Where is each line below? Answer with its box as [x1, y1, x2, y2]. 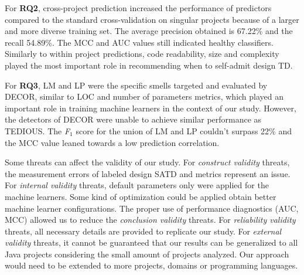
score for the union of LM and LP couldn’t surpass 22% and [76, 124, 292, 137]
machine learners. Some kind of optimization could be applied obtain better [5, 190, 276, 202]
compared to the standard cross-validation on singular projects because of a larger [5, 13, 299, 25]
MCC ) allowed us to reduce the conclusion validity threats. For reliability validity [5, 213, 296, 226]
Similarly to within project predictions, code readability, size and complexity [5, 47, 279, 60]
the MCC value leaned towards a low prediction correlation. [5, 136, 220, 148]
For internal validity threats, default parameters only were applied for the [5, 179, 269, 191]
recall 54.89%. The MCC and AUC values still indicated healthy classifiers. [5, 36, 274, 48]
